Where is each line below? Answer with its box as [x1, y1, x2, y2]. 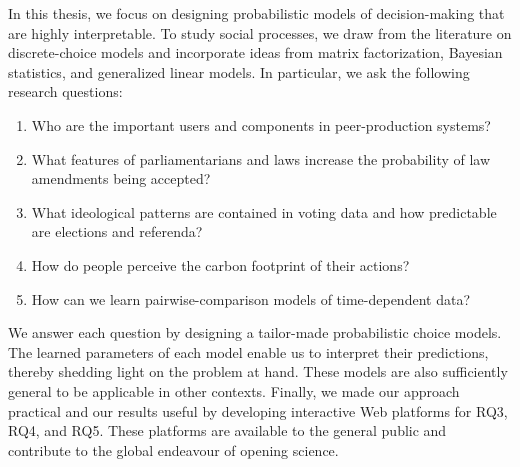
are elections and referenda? [31, 221, 203, 242]
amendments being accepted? [31, 168, 211, 189]
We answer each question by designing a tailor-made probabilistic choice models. [8, 322, 502, 343]
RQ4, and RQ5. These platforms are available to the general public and [8, 420, 447, 441]
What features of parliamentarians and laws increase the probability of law [31, 148, 491, 169]
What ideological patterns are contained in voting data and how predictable [31, 201, 497, 222]
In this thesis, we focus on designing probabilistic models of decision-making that [8, 3, 505, 23]
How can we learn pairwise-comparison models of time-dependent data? [31, 288, 470, 309]
